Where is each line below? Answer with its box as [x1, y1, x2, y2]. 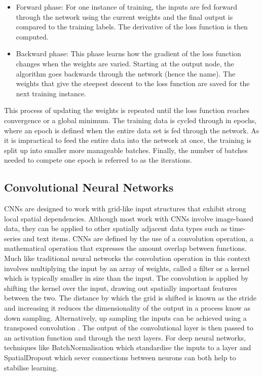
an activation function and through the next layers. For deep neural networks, [4, 332, 246, 343]
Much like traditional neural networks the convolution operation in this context [4, 253, 251, 264]
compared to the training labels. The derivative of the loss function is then [16, 21, 248, 32]
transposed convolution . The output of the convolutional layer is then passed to [4, 322, 253, 333]
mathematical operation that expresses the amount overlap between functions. [4, 243, 247, 253]
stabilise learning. [4, 362, 58, 372]
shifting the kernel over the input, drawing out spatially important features [4, 282, 237, 293]
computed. [16, 31, 49, 42]
